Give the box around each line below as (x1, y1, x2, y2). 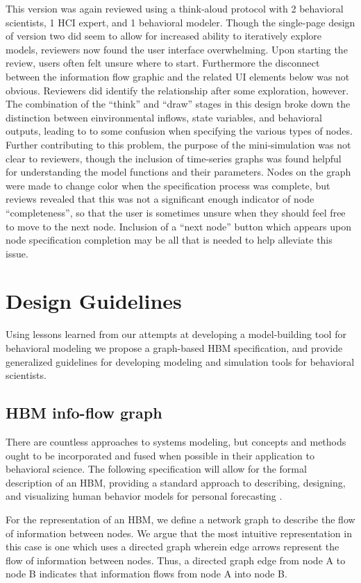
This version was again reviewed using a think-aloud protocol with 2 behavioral (6, 1, 344, 15)
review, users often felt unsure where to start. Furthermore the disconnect (6, 56, 320, 70)
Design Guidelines (6, 287, 182, 315)
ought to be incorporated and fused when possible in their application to (6, 448, 314, 462)
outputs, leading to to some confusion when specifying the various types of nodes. (6, 124, 353, 138)
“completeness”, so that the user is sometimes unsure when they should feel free (6, 205, 346, 219)
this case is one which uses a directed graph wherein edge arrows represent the (6, 539, 339, 554)
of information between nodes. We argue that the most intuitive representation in (6, 525, 352, 540)
